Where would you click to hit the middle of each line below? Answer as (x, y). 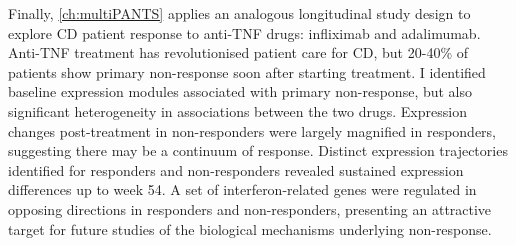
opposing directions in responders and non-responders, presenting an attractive (250, 208)
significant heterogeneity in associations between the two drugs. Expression (237, 110)
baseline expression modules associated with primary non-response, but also (240, 91)
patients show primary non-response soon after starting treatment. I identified (247, 71)
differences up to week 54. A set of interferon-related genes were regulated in (242, 189)
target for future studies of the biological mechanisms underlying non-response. (250, 228)
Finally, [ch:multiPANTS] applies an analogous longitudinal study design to (239, 13)
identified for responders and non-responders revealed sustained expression (236, 169)
